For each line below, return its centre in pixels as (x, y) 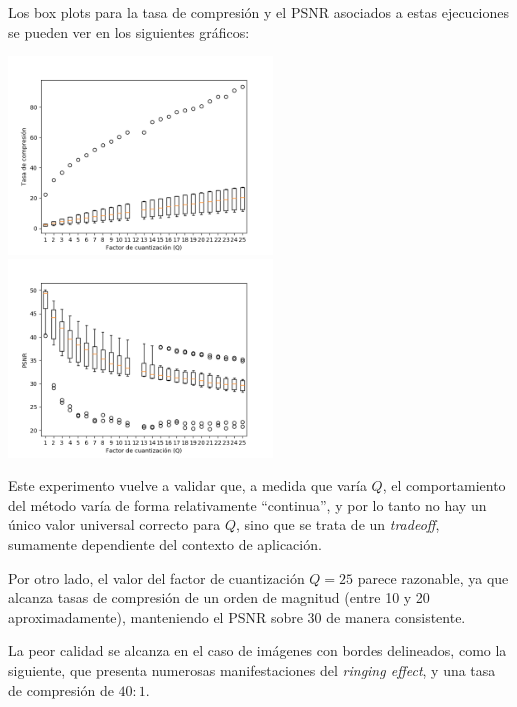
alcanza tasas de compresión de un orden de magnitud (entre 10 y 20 (219, 597)
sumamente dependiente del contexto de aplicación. (165, 544)
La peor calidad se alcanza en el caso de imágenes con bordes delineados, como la (257, 650)
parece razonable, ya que (433, 577)
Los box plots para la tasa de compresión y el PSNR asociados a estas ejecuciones (259, 12)
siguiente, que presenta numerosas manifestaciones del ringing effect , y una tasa (252, 669)
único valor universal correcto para (114, 524)
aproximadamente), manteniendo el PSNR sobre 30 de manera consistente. (237, 616)
